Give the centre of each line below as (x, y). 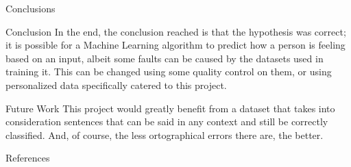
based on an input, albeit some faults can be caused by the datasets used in (165, 58)
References (28, 158)
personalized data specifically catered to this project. (116, 85)
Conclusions (31, 8)
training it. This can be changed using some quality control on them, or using (169, 72)
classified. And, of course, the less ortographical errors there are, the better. (165, 134)
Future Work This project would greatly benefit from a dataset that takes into (170, 108)
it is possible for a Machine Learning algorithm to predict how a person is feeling (175, 45)
